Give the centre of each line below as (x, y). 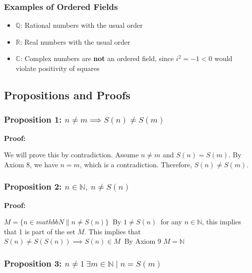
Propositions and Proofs (67, 95)
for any (171, 222)
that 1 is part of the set (40, 231)
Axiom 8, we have (31, 164)
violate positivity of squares (58, 68)
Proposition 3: (33, 263)
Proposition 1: (33, 119)
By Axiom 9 (143, 241)
